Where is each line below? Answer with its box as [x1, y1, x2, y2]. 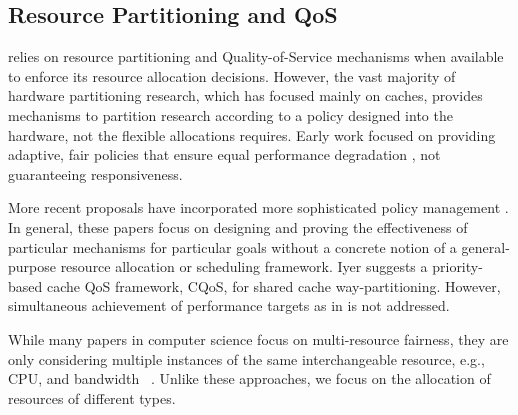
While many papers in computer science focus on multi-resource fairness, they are [8, 328, 509, 349]
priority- [432, 256, 483, 277]
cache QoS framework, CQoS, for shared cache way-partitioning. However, [46, 275, 501, 296]
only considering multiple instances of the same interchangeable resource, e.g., [8, 348, 485, 369]
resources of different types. [8, 387, 176, 408]
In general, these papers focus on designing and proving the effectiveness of [8, 216, 468, 237]
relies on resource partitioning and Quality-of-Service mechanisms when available [8, 46, 504, 67]
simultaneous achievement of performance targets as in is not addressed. [8, 295, 450, 316]
